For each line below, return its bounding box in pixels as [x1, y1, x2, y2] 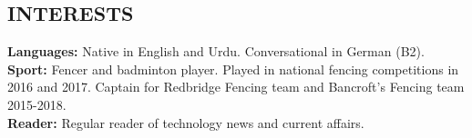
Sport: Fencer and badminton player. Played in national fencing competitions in [7, 59, 459, 78]
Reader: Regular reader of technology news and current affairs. [7, 113, 364, 132]
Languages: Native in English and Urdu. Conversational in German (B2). [7, 42, 425, 61]
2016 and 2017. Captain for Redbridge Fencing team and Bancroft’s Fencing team [7, 77, 465, 96]
